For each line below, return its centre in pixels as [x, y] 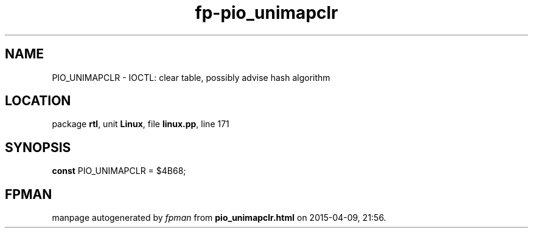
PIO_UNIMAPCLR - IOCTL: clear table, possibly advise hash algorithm [191, 77]
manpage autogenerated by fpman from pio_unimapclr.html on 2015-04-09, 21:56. [219, 218]
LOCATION [38, 101]
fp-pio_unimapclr [266, 13]
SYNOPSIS [38, 147]
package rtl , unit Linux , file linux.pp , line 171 [141, 124]
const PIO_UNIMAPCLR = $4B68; [119, 171]
